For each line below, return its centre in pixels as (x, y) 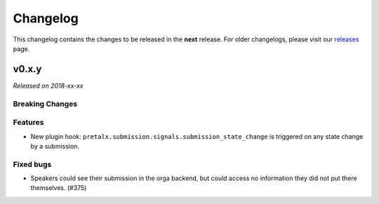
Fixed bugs (32, 164)
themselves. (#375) (59, 188)
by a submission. (55, 146)
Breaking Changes (45, 104)
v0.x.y (27, 69)
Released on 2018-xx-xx (48, 86)
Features (28, 123)
